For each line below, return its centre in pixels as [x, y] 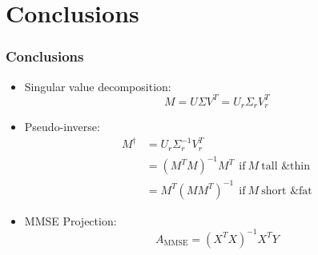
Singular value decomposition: [98, 86]
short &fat [287, 191]
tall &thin [286, 167]
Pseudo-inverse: [62, 127]
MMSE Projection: [70, 220]
